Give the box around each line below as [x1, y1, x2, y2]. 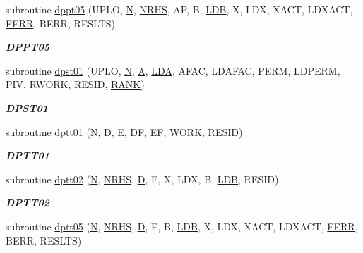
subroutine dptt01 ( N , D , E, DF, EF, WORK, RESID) [6, 124, 243, 139]
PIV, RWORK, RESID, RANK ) [6, 77, 145, 92]
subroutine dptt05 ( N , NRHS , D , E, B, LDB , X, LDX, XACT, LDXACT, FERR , [6, 218, 358, 233]
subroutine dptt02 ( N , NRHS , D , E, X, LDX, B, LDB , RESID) [6, 171, 279, 186]
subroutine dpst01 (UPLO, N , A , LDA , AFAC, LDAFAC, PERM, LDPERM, [6, 63, 340, 78]
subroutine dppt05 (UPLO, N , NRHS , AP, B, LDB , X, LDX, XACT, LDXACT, [6, 2, 353, 16]
